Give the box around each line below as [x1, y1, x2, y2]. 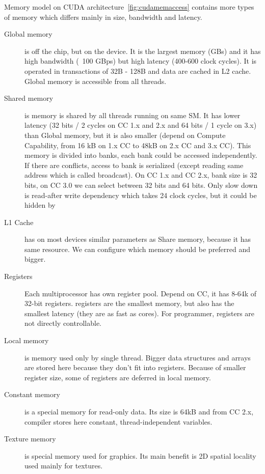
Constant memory [4, 389, 60, 400]
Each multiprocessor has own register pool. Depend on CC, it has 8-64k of [24, 288, 257, 298]
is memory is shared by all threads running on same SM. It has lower [24, 109, 241, 120]
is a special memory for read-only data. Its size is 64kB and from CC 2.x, [24, 406, 254, 416]
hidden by [24, 200, 56, 210]
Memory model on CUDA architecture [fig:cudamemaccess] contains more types [4, 2, 254, 12]
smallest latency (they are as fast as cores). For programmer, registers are [24, 308, 255, 318]
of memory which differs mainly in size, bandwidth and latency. [4, 11, 202, 22]
